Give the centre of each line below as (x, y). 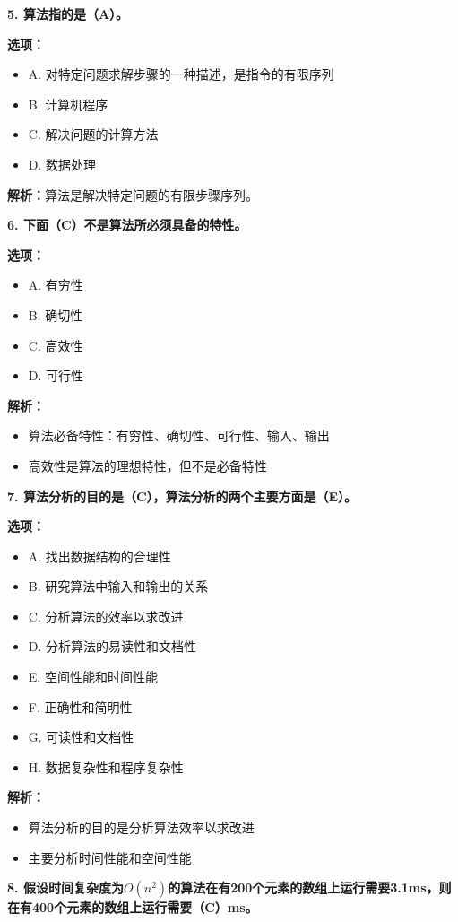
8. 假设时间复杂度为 (65, 887)
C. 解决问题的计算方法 (93, 134)
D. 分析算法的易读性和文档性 (112, 646)
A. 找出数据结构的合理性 (99, 556)
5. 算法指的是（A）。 (68, 13)
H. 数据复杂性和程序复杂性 (106, 766)
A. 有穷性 (56, 285)
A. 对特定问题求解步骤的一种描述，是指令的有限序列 (181, 74)
